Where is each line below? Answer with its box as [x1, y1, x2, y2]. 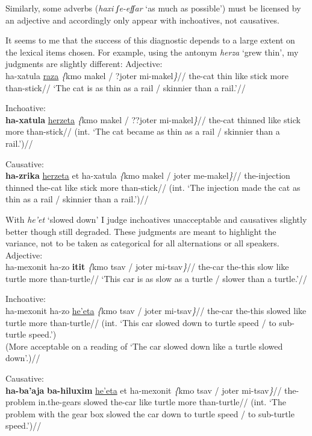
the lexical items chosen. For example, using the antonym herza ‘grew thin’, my [5, 45, 299, 58]
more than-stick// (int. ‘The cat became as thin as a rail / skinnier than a [5, 125, 280, 138]
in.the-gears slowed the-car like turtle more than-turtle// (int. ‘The [38, 396, 286, 408]
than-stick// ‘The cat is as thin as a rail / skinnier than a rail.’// [5, 81, 246, 94]
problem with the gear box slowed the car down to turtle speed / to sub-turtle [5, 407, 295, 420]
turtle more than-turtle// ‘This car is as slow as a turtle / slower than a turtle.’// [5, 272, 307, 284]
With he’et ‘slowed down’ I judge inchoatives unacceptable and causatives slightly [5, 213, 307, 225]
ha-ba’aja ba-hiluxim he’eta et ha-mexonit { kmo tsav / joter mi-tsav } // [5, 383, 282, 396]
